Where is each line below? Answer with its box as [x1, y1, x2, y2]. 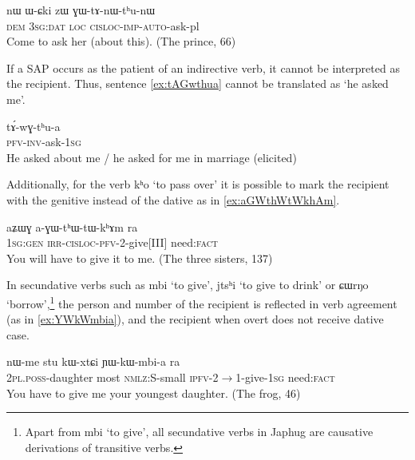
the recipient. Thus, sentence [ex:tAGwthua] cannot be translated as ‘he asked [6, 75, 389, 92]
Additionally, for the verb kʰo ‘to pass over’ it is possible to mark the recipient [6, 176, 389, 192]
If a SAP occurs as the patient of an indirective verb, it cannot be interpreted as [6, 59, 400, 76]
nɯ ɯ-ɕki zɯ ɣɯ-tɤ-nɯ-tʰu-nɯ [6, 2, 156, 18]
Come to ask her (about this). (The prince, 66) [6, 33, 236, 50]
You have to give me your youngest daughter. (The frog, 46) [6, 384, 301, 401]
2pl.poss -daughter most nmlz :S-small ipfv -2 [6, 368, 219, 385]
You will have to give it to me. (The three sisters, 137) [6, 249, 273, 266]
